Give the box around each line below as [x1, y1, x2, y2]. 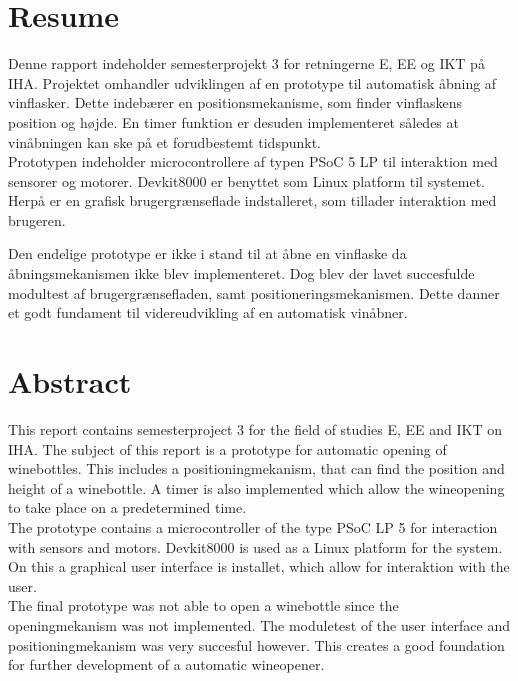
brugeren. [8, 209, 66, 230]
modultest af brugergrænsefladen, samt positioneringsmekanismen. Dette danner [8, 282, 500, 303]
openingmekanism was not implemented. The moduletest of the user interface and [8, 614, 511, 635]
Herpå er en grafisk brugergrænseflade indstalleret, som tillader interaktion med [8, 190, 497, 211]
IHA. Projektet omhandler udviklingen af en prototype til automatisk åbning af [8, 72, 497, 93]
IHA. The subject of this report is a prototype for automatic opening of [8, 438, 447, 459]
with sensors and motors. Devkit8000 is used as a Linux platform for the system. [8, 536, 503, 557]
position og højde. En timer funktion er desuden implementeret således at [8, 111, 459, 132]
